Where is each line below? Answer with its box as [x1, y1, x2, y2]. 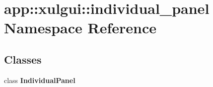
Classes [4, 51, 42, 67]
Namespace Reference [4, 17, 156, 38]
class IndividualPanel [4, 75, 75, 85]
